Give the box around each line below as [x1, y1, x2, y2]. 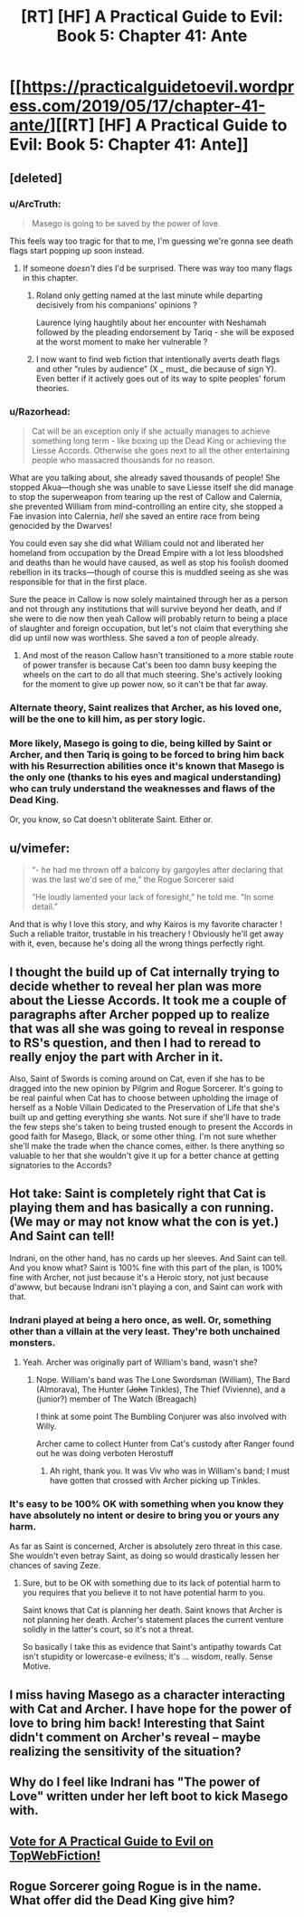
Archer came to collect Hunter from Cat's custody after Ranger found [35, 1438, 295, 1450]
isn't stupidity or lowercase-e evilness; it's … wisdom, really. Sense [22, 1651, 273, 1663]
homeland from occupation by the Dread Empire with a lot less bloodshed [9, 548, 284, 559]
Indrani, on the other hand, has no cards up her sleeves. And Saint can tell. [9, 1252, 288, 1263]
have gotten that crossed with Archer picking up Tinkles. [49, 1475, 261, 1486]
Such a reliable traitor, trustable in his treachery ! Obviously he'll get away [9, 928, 284, 939]
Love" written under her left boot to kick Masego [9, 1788, 289, 1804]
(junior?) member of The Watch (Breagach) [35, 1394, 197, 1404]
